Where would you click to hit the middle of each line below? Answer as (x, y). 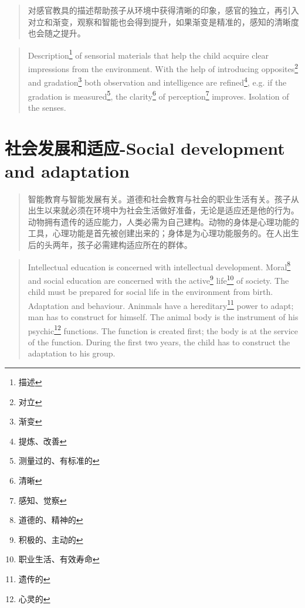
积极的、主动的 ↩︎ (51, 539)
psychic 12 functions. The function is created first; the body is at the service (163, 330)
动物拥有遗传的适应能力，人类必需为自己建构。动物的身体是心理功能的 (163, 221)
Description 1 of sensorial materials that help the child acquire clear (148, 54)
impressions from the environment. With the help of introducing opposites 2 (163, 68)
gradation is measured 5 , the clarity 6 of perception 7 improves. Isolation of (158, 95)
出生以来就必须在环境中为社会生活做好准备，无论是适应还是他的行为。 (163, 210)
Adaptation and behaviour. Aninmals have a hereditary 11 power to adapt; (161, 304)
